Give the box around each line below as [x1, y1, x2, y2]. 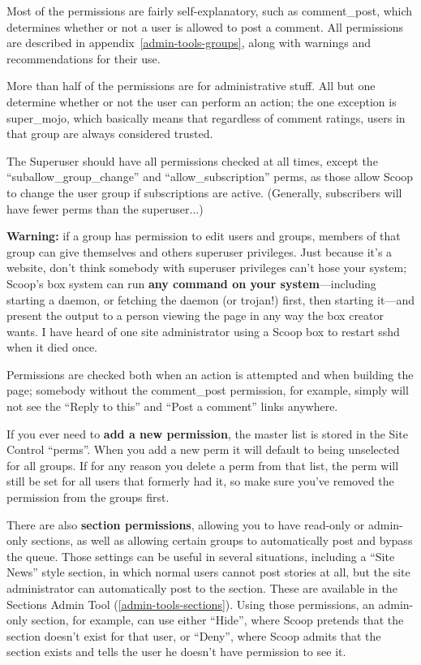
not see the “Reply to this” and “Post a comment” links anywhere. [6, 398, 338, 415]
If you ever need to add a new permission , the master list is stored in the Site [6, 425, 408, 442]
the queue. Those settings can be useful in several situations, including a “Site [6, 547, 395, 564]
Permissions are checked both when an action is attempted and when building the [6, 365, 414, 382]
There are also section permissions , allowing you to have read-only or [6, 516, 365, 533]
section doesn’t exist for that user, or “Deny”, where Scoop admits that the [6, 627, 381, 644]
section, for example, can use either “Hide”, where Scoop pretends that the [31, 611, 404, 628]
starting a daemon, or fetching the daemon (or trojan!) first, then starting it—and [6, 291, 415, 308]
